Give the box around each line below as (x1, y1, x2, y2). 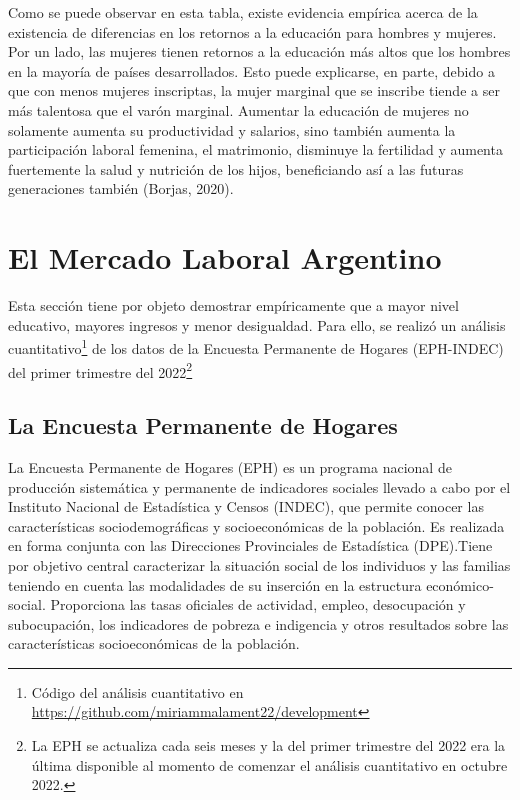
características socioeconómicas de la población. (8, 633, 300, 654)
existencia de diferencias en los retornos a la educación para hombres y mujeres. (8, 21, 497, 42)
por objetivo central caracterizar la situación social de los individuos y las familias (8, 554, 511, 575)
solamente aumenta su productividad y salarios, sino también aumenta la (8, 119, 456, 140)
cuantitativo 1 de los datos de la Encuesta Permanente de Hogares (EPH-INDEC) (8, 335, 504, 358)
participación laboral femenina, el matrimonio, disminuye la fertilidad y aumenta (8, 139, 503, 160)
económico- (426, 574, 494, 595)
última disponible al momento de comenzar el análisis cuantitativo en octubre (31, 754, 508, 775)
